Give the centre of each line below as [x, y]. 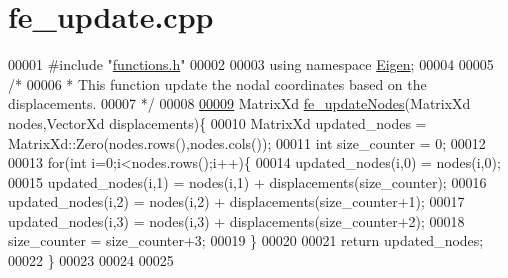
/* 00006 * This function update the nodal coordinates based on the [217, 83]
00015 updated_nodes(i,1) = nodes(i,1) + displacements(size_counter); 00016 [247, 181]
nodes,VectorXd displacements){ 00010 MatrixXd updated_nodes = [217, 122]
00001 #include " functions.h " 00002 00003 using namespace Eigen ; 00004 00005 [251, 64]
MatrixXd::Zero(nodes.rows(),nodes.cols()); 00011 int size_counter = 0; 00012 [247, 142]
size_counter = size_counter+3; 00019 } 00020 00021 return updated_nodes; [246, 240]
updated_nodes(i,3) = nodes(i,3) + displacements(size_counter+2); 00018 [236, 220]
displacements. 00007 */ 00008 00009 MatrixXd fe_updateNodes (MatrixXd [239, 103]
